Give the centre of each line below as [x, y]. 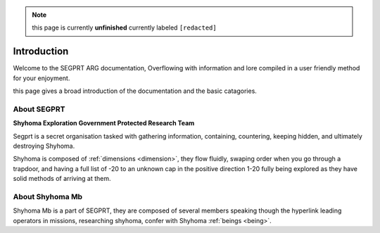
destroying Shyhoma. [44, 146]
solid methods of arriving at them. [62, 179]
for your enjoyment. [42, 78]
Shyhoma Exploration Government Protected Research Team [104, 123]
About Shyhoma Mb [48, 196]
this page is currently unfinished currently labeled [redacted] [125, 27]
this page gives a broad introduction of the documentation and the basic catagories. [135, 91]
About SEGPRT [39, 109]
